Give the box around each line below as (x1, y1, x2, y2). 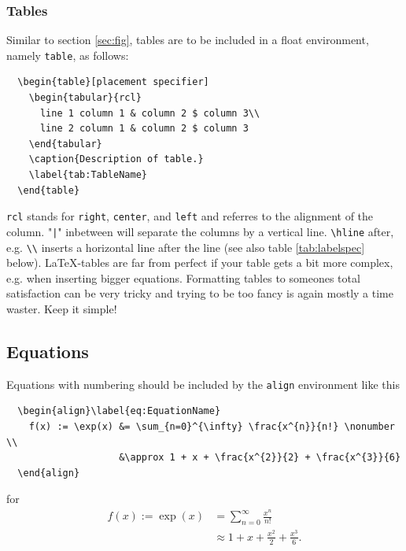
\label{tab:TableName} (28, 169, 147, 181)
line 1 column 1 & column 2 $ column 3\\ (39, 107, 260, 119)
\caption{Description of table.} (28, 153, 204, 165)
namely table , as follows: (6, 46, 129, 63)
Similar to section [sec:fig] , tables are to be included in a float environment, (6, 31, 369, 48)
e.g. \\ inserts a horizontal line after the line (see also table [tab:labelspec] (6, 239, 365, 255)
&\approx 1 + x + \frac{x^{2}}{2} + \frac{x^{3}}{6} (119, 452, 401, 464)
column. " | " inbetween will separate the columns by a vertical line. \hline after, (6, 223, 394, 239)
